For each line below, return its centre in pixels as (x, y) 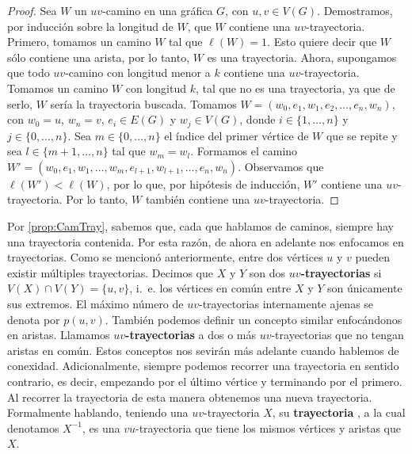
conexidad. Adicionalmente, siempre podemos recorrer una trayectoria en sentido (203, 366)
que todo (29, 72)
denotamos (33, 427)
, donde (257, 119)
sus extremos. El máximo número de (95, 303)
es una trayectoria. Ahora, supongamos (302, 57)
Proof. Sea (32, 10)
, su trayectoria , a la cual (339, 412)
